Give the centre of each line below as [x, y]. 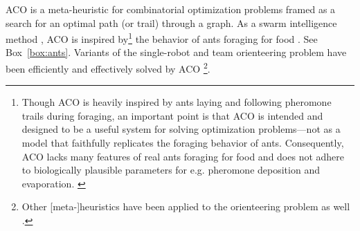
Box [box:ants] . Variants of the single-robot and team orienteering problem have [176, 52]
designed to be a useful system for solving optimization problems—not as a [181, 129]
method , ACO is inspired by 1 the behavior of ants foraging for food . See [162, 38]
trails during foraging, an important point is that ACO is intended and [172, 115]
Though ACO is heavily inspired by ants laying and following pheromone [177, 102]
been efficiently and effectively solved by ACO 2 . [108, 67]
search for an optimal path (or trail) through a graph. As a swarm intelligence [171, 22]
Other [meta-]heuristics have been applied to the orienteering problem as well [186, 206]
